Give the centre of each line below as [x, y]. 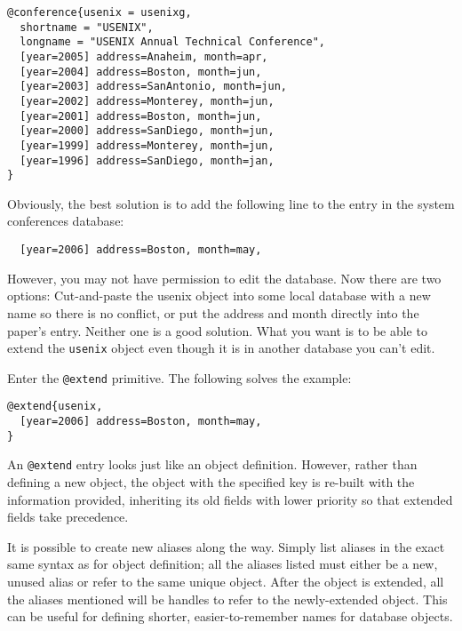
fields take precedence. [68, 517]
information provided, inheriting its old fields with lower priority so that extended [230, 499]
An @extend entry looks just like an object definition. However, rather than [212, 464]
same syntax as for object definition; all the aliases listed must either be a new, [223, 564]
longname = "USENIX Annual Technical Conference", [172, 42]
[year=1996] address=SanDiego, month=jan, [147, 160]
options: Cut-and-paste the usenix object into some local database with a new [219, 296]
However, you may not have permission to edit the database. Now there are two [224, 278]
